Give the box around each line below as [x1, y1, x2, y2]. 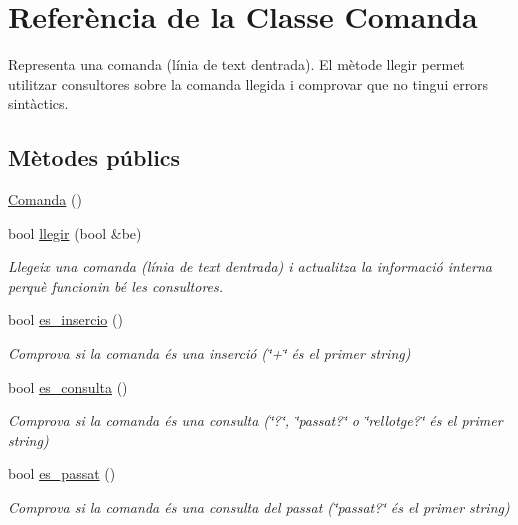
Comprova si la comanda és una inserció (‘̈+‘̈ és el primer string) [8, 343, 411, 364]
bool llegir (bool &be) [8, 222, 142, 243]
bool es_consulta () [8, 376, 128, 397]
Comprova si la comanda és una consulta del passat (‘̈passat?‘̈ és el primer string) [8, 497, 510, 518]
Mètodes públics [8, 142, 181, 173]
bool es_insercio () [8, 309, 123, 330]
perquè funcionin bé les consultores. [8, 275, 224, 296]
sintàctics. [8, 93, 69, 114]
